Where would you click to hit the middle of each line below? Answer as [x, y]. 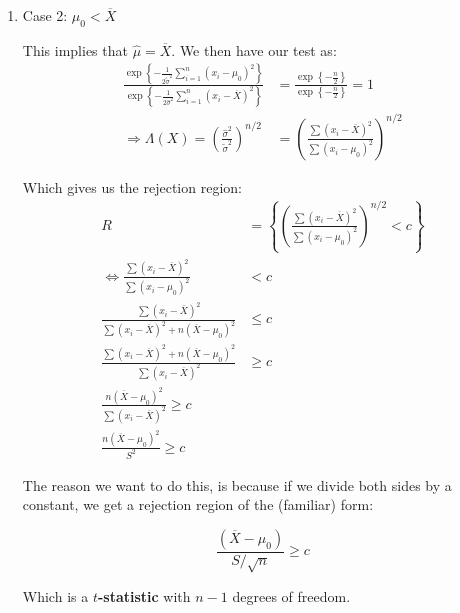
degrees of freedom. [291, 595]
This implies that [75, 49]
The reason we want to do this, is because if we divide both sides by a [237, 484]
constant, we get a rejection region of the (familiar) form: [198, 504]
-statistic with [144, 595]
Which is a [55, 595]
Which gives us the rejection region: [132, 186]
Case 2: [45, 15]
